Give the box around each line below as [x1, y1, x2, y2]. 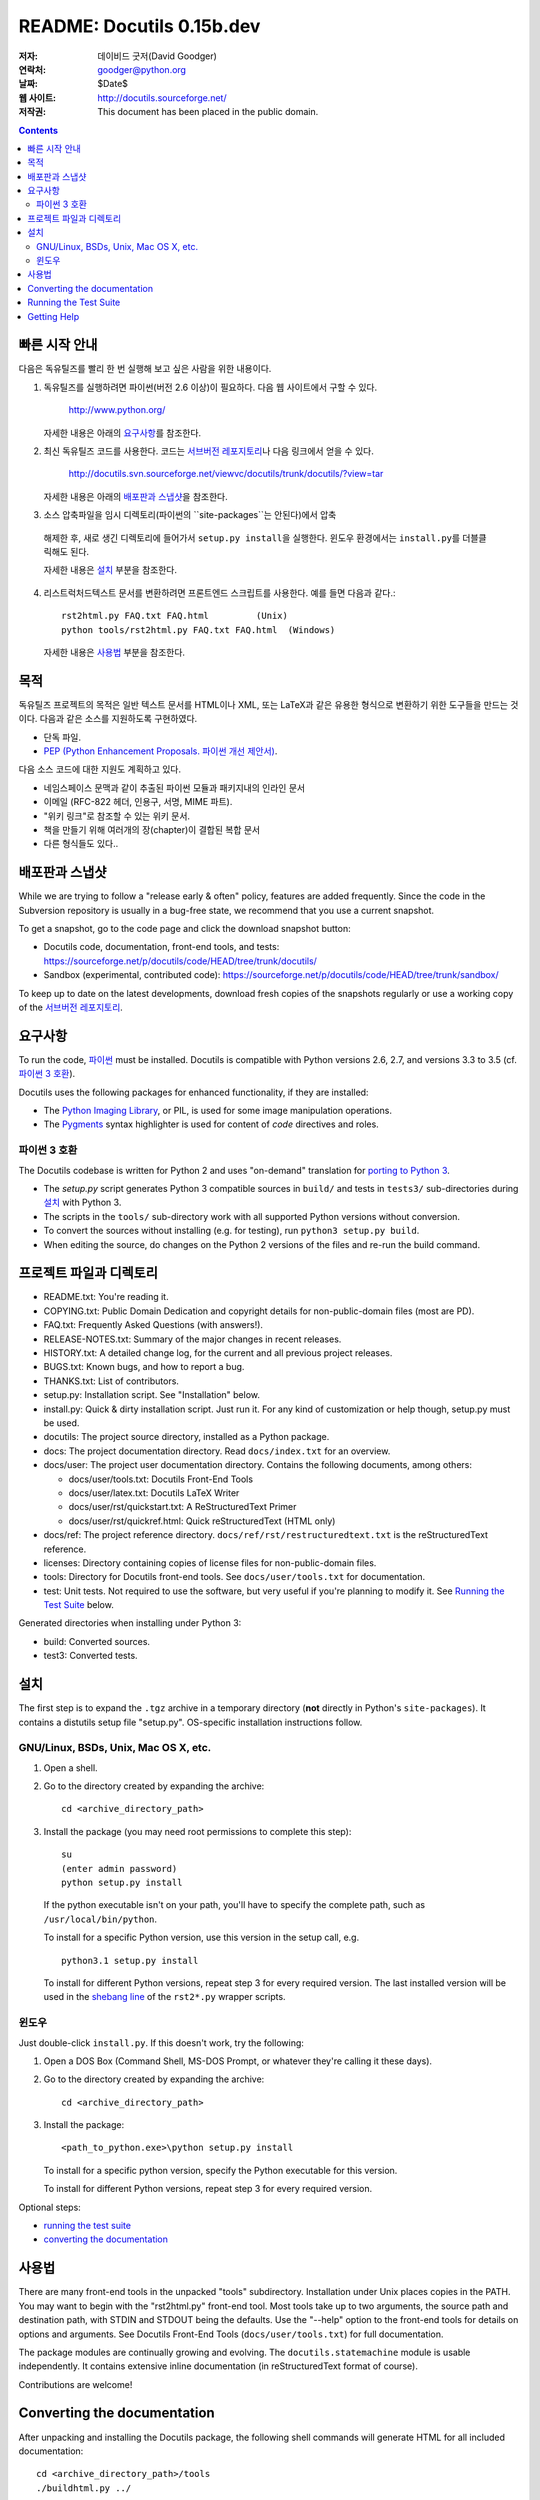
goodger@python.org [97, 63, 187, 75]
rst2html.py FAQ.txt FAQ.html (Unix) [61, 610, 289, 622]
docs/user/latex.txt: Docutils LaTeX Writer [68, 1486, 240, 1499]
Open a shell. [43, 1761, 99, 1774]
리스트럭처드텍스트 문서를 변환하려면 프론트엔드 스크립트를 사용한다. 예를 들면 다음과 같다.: [43, 586, 396, 599]
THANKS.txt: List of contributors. [43, 1375, 180, 1387]
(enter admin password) [61, 1863, 178, 1874]
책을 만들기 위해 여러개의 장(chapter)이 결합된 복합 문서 [43, 823, 260, 835]
